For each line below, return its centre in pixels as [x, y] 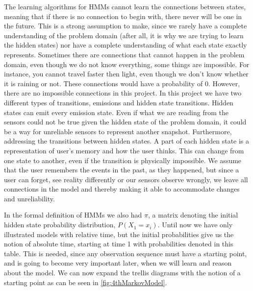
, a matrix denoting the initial [193, 215]
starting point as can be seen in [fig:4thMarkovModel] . [86, 282]
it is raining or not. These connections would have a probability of [103, 83]
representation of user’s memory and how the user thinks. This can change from [124, 150]
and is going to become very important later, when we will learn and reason [118, 263]
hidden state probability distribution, [60, 225]
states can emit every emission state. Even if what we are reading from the [116, 112]
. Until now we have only [195, 225]
